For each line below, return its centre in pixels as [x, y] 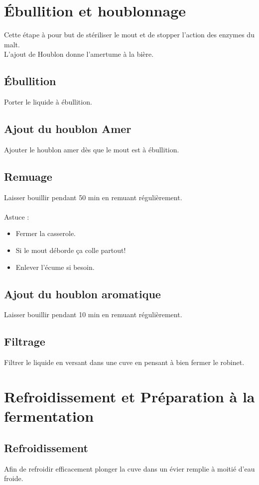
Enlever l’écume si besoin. [55, 267]
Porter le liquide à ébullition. [48, 102]
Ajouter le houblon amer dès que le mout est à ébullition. [92, 149]
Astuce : [17, 216]
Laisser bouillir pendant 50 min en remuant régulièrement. [93, 197]
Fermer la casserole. [46, 233]
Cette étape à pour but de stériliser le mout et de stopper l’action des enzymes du [129, 35]
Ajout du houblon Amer [68, 129]
